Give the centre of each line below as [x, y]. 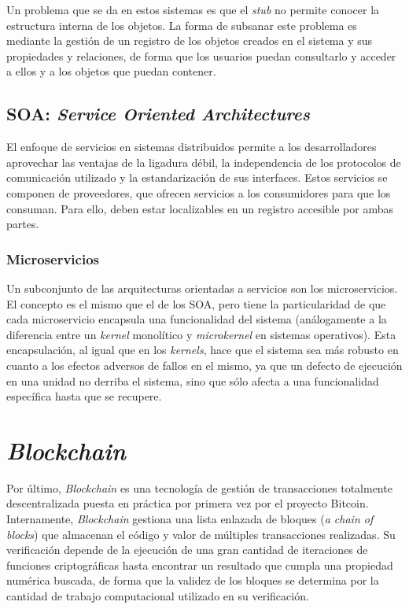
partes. [23, 224]
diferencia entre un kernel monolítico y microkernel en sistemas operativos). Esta [201, 334]
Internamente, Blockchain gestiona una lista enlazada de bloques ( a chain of [190, 519]
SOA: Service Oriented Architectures [158, 114]
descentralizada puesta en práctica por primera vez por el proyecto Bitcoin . [188, 503]
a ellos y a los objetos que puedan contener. [111, 71]
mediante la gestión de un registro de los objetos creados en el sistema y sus [190, 41]
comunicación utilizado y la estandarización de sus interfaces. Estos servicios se [197, 177]
